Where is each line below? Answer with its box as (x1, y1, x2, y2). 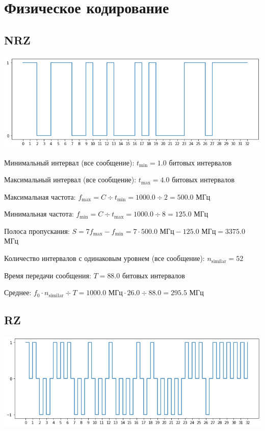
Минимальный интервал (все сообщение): (4, 157, 135, 167)
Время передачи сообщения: (4, 270, 91, 280)
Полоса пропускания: (4, 225, 70, 236)
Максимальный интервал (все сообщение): (4, 174, 137, 185)
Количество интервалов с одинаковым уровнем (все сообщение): (4, 253, 205, 264)
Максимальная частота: (4, 191, 76, 202)
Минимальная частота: (4, 208, 74, 219)
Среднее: (4, 287, 32, 298)
